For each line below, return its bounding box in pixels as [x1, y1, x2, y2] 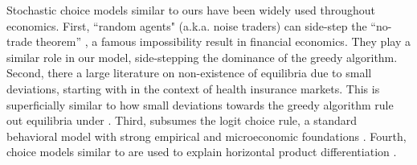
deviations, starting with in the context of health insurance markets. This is [6, 80, 380, 97]
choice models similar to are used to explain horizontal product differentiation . [6, 143, 397, 160]
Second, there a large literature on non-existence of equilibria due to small [6, 64, 372, 81]
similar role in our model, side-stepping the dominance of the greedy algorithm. [6, 48, 398, 65]
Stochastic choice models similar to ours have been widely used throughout [6, 2, 375, 18]
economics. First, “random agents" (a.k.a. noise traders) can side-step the [6, 17, 367, 34]
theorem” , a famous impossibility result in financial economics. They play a [35, 33, 411, 50]
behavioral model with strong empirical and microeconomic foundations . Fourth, [6, 127, 407, 144]
